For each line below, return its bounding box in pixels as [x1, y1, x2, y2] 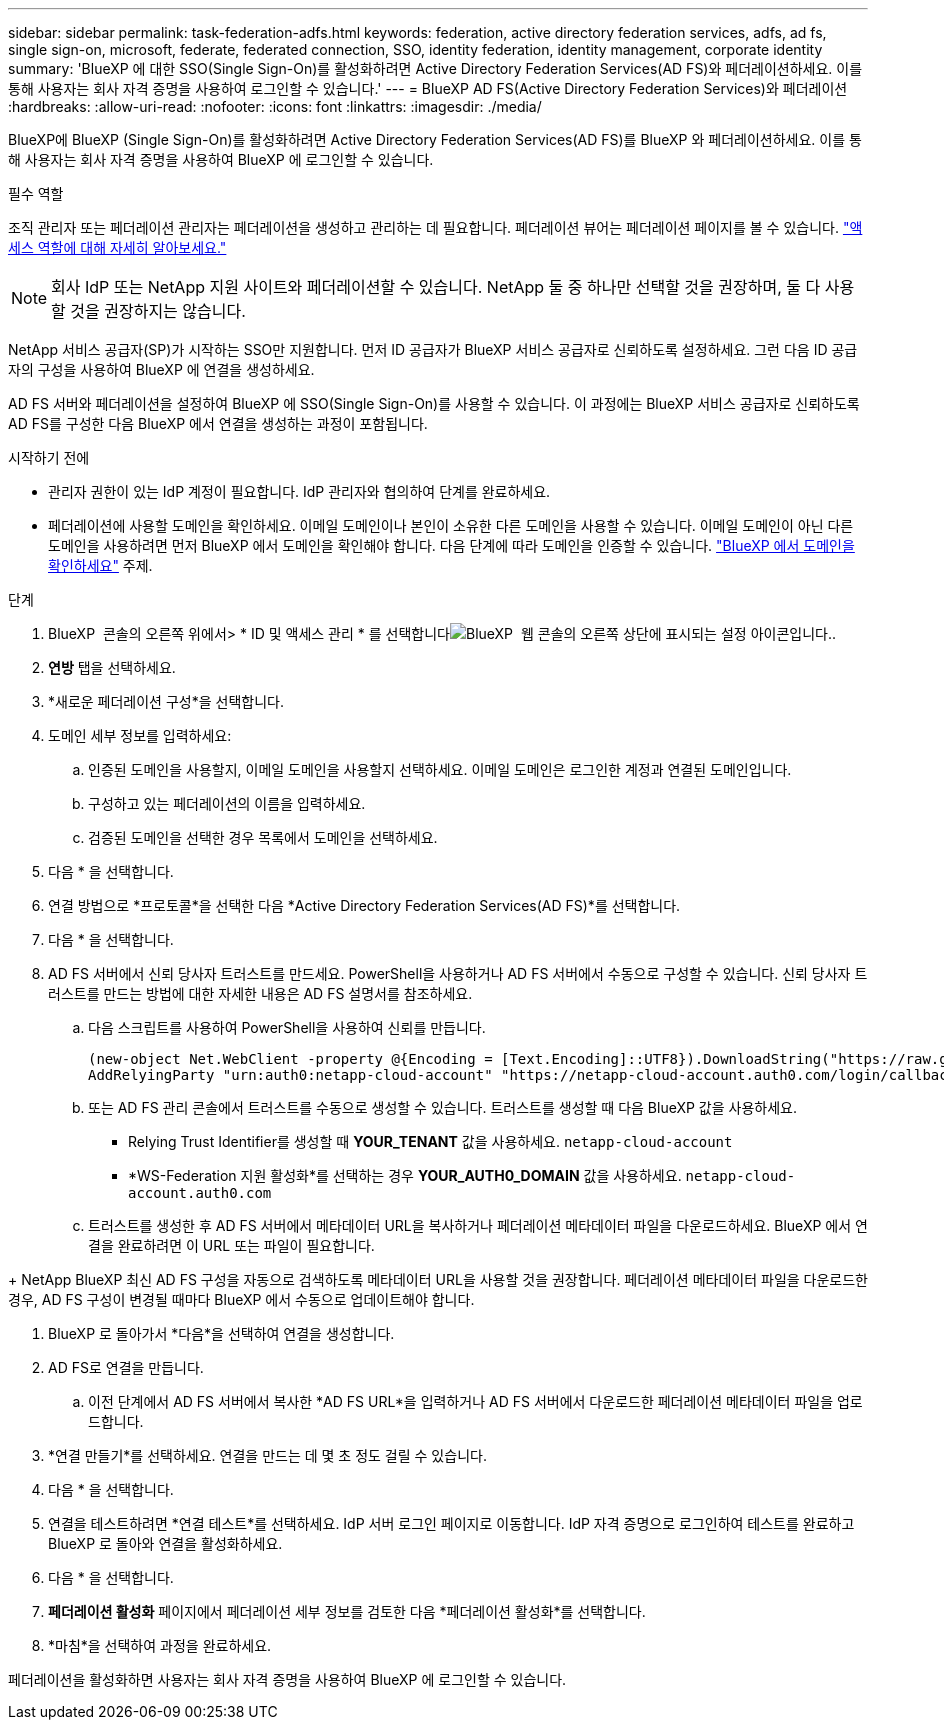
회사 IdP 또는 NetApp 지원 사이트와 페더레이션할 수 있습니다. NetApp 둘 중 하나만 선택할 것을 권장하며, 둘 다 [51, 277, 821, 297]
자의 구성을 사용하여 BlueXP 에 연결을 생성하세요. [8, 361, 315, 378]
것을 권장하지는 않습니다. [70, 301, 246, 321]
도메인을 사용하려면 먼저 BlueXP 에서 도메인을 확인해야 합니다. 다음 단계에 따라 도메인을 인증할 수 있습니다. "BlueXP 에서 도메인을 [48, 537, 855, 554]
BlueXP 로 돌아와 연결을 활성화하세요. [48, 1535, 283, 1552]
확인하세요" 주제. [48, 557, 153, 574]
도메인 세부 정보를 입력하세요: [48, 727, 232, 744]
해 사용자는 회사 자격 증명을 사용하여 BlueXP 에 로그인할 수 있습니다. [8, 151, 434, 168]
